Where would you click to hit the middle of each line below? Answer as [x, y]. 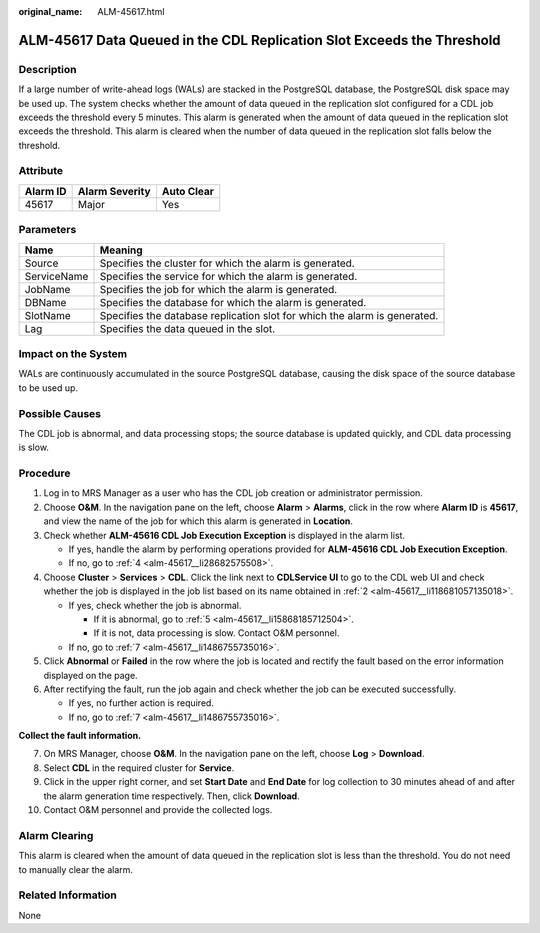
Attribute [41, 171]
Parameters [47, 230]
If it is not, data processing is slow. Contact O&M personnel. [216, 633]
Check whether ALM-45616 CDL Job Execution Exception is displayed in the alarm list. [224, 535]
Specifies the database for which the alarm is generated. [233, 302]
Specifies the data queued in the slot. [187, 328]
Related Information [67, 895]
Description [47, 69]
